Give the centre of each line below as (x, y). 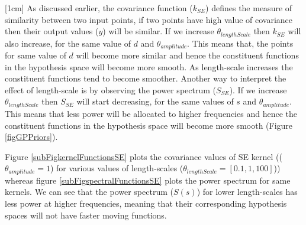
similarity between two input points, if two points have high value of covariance (149, 19)
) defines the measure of (249, 8)
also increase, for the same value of (68, 43)
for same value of (36, 55)
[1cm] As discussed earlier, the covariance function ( (99, 8)
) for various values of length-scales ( (117, 168)
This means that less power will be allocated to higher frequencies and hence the (151, 113)
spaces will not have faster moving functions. (86, 215)
